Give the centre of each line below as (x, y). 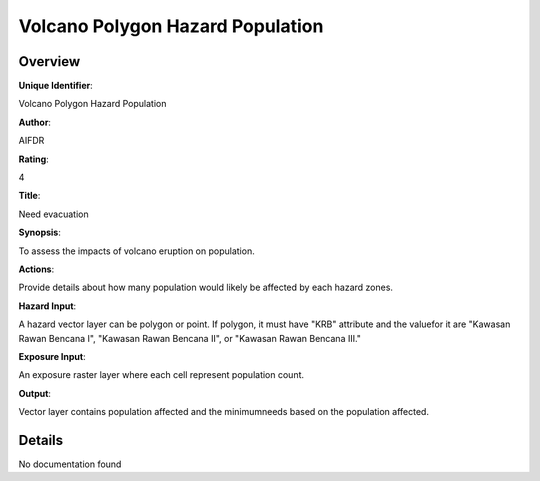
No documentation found (70, 464)
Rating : (33, 159)
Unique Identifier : (56, 86)
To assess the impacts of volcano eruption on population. (136, 251)
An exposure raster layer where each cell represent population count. (161, 375)
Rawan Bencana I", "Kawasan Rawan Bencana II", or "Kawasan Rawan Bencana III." (190, 338)
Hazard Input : (47, 306)
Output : (35, 393)
